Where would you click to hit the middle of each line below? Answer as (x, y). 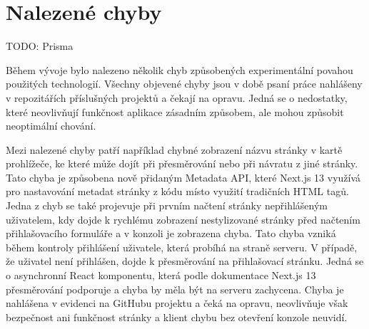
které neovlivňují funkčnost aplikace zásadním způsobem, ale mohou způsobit (175, 111)
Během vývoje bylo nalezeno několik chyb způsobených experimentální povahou (180, 69)
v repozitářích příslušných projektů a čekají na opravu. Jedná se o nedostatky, (177, 97)
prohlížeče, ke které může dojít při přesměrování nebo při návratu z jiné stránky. (182, 163)
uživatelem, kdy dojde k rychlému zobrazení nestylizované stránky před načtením (183, 219)
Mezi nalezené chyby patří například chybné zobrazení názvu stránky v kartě (174, 149)
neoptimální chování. (51, 126)
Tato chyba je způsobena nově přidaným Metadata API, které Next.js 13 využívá (183, 177)
